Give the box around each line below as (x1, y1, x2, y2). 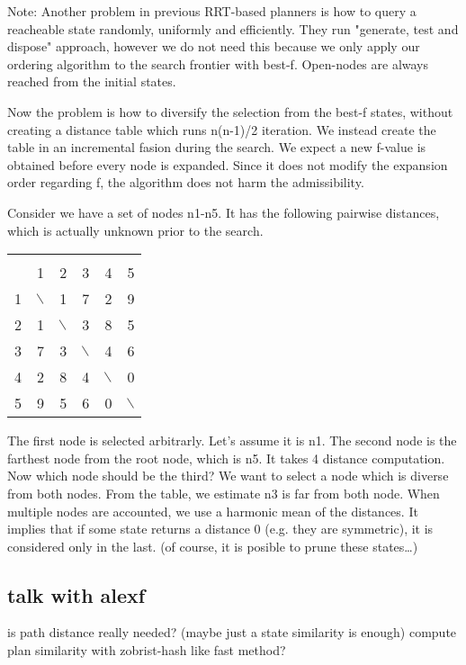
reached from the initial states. (7, 72, 176, 91)
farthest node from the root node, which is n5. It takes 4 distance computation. (7, 448, 445, 467)
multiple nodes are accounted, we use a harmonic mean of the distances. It (7, 501, 418, 520)
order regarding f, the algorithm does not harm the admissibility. (7, 173, 364, 192)
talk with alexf (7, 580, 146, 608)
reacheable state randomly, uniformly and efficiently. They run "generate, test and (7, 19, 459, 38)
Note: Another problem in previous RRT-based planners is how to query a (7, 2, 417, 20)
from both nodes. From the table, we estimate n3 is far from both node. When (7, 483, 440, 502)
